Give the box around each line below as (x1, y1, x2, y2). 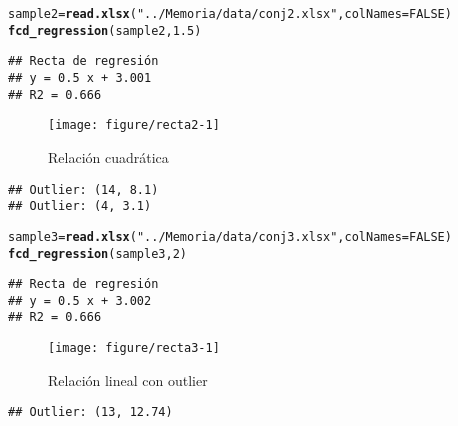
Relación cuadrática (48, 146, 169, 167)
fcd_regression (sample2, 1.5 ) (8, 23, 202, 38)
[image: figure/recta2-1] (48, 118, 220, 133)
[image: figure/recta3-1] (48, 341, 220, 356)
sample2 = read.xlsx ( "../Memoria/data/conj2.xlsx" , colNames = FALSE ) (8, 7, 452, 21)
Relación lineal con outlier (48, 369, 208, 390)
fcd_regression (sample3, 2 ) (8, 246, 188, 261)
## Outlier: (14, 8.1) (8, 182, 159, 197)
